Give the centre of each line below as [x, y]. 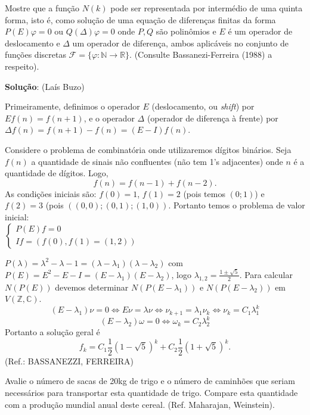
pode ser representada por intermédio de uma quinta [207, 8]
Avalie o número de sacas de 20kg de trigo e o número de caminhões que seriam [150, 381]
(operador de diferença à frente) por [213, 118]
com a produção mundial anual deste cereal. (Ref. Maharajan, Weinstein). [140, 404]
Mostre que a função [42, 8]
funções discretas [35, 54]
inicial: [17, 216]
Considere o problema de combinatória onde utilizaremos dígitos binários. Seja [148, 149]
